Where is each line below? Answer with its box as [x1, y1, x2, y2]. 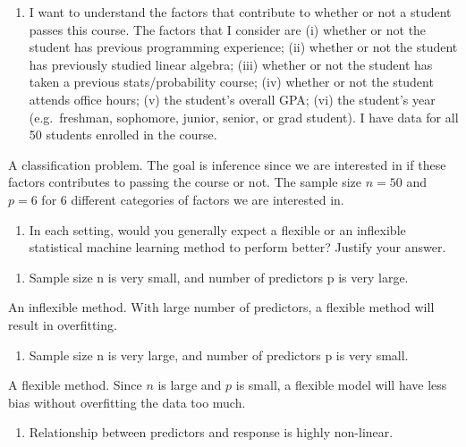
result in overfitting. [8, 315, 117, 333]
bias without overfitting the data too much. [8, 392, 246, 411]
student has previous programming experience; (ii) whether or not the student [29, 38, 458, 56]
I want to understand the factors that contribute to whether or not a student [29, 3, 452, 21]
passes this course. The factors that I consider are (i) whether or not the [29, 20, 427, 38]
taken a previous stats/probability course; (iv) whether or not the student [29, 72, 434, 91]
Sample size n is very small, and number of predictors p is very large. [29, 267, 409, 286]
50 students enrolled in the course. [29, 125, 217, 144]
